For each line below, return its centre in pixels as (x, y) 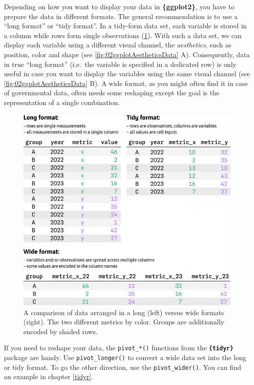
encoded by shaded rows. (61, 331)
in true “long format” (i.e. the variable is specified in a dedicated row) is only (120, 64)
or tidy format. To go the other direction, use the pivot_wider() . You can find (123, 367)
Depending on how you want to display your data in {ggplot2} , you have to (119, 6)
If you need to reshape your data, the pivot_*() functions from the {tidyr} (119, 348)
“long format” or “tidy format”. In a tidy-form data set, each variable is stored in (126, 26)
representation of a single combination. (62, 102)
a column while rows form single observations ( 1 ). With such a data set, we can (123, 35)
